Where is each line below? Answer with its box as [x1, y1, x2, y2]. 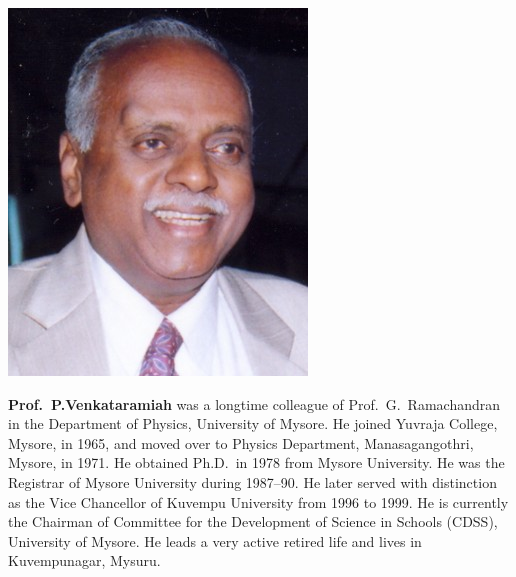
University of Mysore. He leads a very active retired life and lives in [8, 530, 422, 551]
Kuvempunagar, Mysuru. [8, 550, 161, 571]
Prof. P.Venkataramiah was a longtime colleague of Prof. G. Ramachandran [8, 393, 501, 414]
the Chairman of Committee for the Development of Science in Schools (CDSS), [8, 511, 498, 532]
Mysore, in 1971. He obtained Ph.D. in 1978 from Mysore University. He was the [8, 452, 505, 473]
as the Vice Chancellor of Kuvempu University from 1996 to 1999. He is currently [8, 491, 509, 512]
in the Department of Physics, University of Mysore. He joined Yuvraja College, [8, 413, 498, 434]
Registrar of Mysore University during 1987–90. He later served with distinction [8, 471, 497, 492]
